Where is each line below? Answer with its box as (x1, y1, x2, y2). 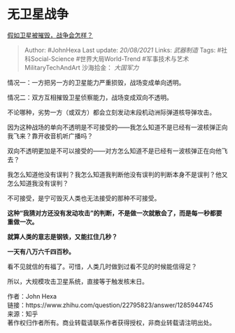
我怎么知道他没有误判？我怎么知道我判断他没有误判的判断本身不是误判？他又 (7, 170, 228, 179)
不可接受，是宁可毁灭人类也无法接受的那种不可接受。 (7, 193, 161, 202)
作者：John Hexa (7, 292, 57, 300)
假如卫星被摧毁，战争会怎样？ (7, 31, 93, 39)
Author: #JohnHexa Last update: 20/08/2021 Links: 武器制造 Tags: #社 (24, 46, 227, 54)
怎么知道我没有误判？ (7, 179, 69, 187)
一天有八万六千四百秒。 (7, 247, 75, 256)
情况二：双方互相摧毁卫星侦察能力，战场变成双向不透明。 (7, 93, 173, 102)
